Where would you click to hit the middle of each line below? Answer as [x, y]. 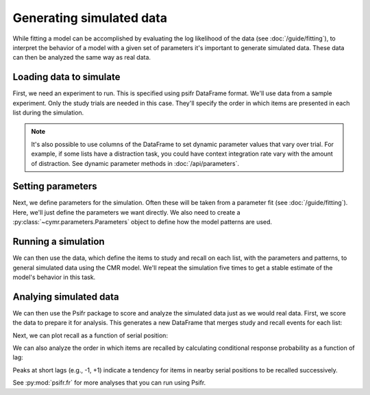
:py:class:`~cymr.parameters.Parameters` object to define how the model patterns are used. [143, 222]
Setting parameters [55, 186]
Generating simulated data [90, 18]
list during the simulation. [48, 112]
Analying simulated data [66, 297]
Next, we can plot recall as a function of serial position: [90, 335]
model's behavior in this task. [54, 277]
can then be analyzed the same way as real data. [82, 58]
